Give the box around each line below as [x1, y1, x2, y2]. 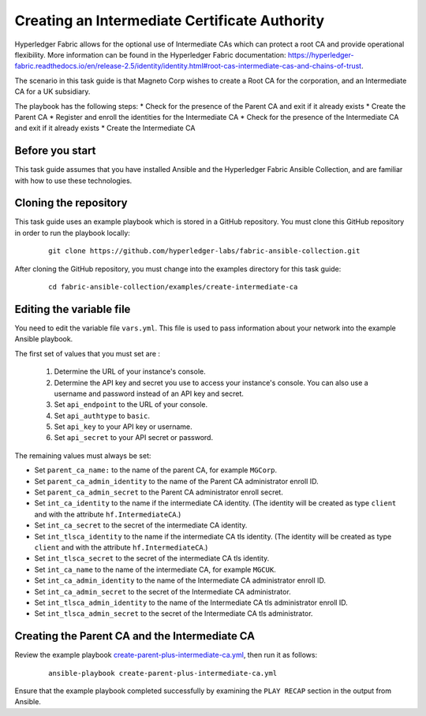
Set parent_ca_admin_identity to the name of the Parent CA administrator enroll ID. [34, 476, 319, 486]
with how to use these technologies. [14, 176, 133, 185]
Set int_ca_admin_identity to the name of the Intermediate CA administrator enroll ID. [34, 576, 327, 585]
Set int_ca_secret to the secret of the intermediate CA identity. [34, 520, 248, 530]
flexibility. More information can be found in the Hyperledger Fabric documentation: [14, 50, 286, 59]
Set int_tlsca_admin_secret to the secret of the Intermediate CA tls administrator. [34, 609, 313, 618]
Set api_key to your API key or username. [54, 422, 192, 431]
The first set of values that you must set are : [14, 349, 161, 358]
